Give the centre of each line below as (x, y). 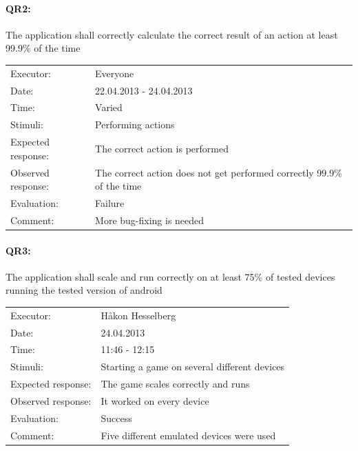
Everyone (115, 73)
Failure (110, 202)
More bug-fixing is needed (150, 220)
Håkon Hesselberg (138, 315)
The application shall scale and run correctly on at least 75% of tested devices (170, 276)
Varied (109, 107)
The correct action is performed (162, 148)
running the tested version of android (84, 290)
